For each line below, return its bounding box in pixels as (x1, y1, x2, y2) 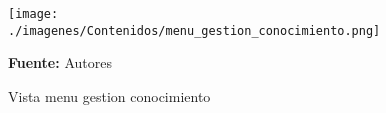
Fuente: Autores (8, 52, 112, 73)
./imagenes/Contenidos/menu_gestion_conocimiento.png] (8, 23, 381, 38)
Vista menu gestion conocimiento (8, 85, 211, 106)
